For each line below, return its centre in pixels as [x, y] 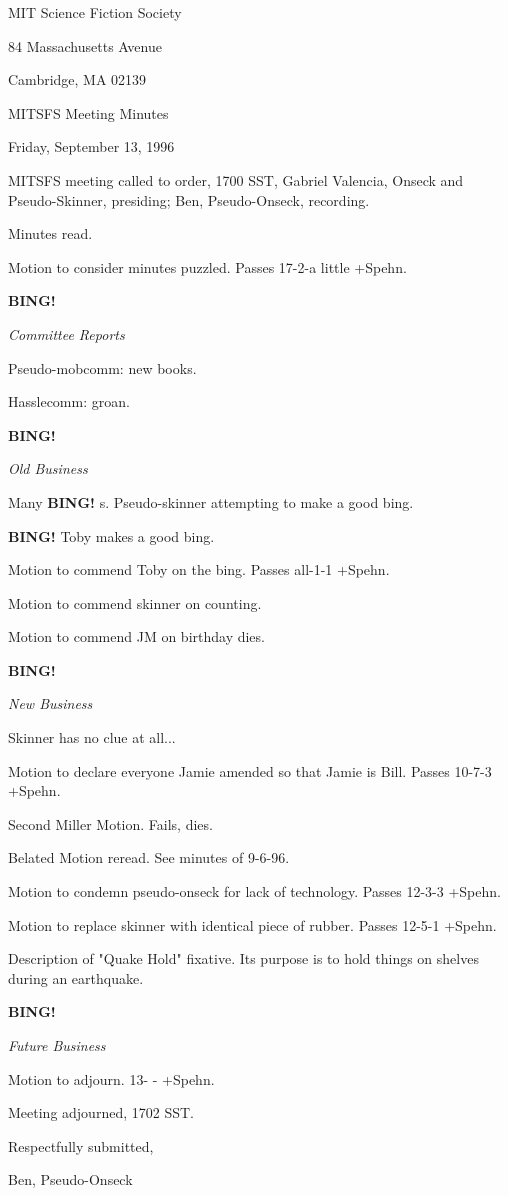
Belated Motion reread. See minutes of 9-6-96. [149, 857]
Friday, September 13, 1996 [91, 146]
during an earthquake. [76, 977]
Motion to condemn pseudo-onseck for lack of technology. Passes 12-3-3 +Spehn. [254, 891]
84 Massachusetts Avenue [85, 45]
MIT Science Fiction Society [95, 12]
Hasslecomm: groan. [69, 401]
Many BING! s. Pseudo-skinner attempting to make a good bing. [211, 501]
